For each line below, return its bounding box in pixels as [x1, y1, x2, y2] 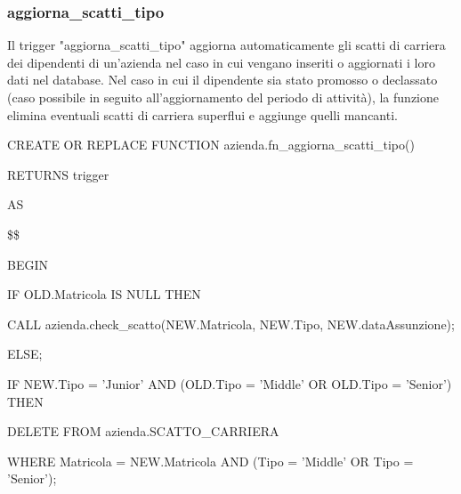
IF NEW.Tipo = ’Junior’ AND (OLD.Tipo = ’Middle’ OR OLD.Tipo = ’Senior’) [7, 374, 452, 393]
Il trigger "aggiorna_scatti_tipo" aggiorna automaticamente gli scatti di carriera [7, 36, 446, 54]
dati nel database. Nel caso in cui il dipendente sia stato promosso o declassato [7, 70, 438, 89]
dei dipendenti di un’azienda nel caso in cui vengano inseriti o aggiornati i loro [7, 53, 435, 71]
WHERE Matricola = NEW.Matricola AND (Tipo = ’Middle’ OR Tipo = [7, 451, 414, 470]
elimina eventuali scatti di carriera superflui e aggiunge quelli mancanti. [7, 105, 398, 124]
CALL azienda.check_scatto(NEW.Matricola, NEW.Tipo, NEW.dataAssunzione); [7, 314, 455, 333]
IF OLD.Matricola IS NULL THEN [7, 285, 201, 304]
